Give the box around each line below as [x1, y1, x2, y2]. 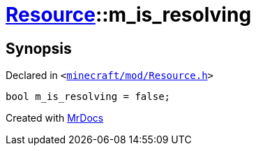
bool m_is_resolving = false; [6, 91, 171, 103]
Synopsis [6, 39, 72, 57]
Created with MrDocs [6, 112, 104, 124]
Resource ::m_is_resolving [6, 3, 252, 27]
